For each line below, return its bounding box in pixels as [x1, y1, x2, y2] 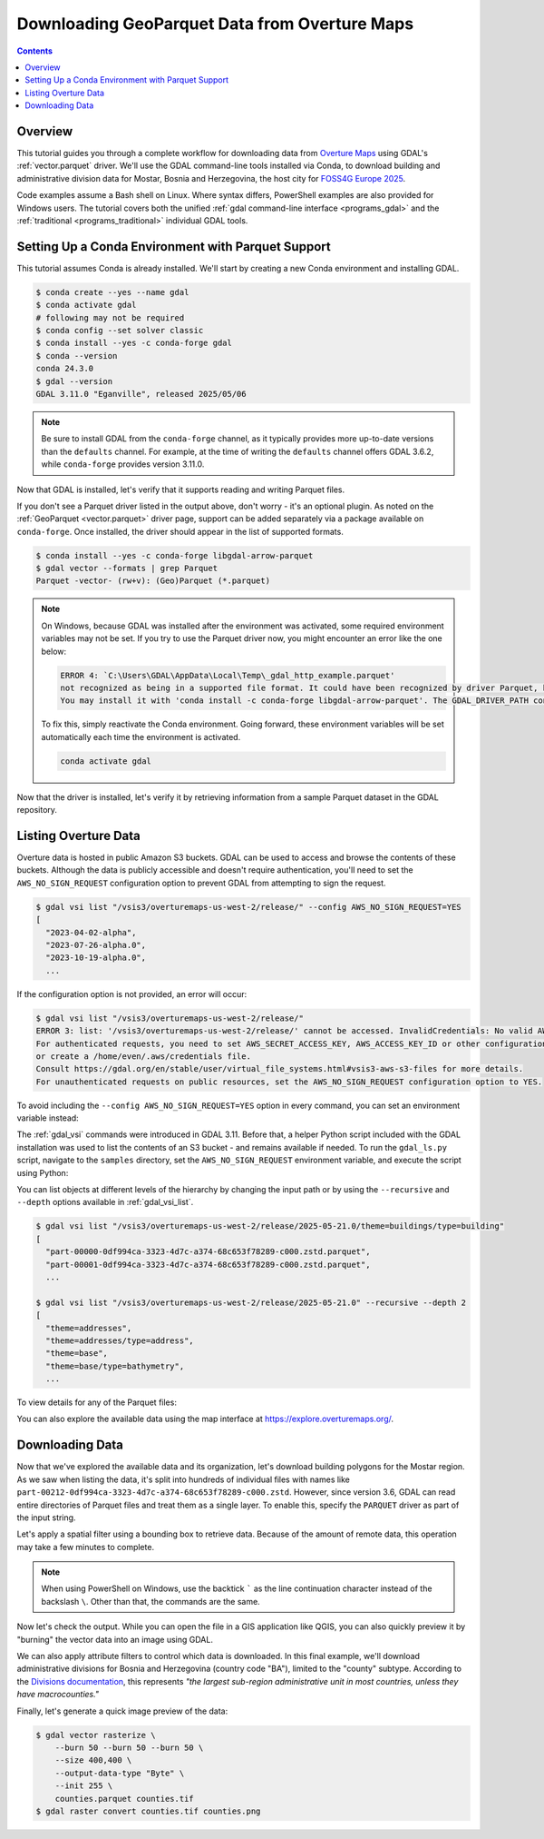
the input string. [16, 1512, 76, 1523]
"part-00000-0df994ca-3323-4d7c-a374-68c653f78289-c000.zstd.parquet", [45, 1247, 371, 1257]
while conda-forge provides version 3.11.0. [41, 459, 205, 470]
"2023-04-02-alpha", [45, 927, 137, 937]
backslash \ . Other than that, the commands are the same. [41, 1596, 260, 1607]
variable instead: [16, 1112, 79, 1123]
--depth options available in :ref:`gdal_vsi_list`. [16, 1197, 194, 1208]
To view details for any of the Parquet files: [16, 1397, 177, 1408]
